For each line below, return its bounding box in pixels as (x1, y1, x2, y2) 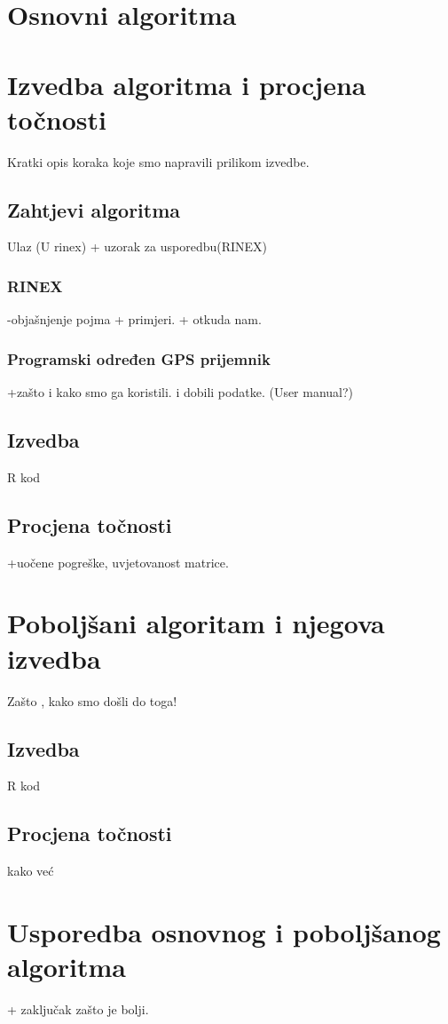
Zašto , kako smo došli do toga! (7, 691, 177, 710)
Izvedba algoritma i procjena (7, 66, 366, 102)
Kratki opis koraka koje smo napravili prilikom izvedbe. (7, 152, 310, 171)
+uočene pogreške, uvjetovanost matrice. (7, 552, 229, 571)
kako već (7, 861, 54, 880)
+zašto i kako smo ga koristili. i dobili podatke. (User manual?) (7, 383, 354, 401)
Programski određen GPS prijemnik (7, 347, 271, 369)
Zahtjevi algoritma (7, 195, 181, 223)
